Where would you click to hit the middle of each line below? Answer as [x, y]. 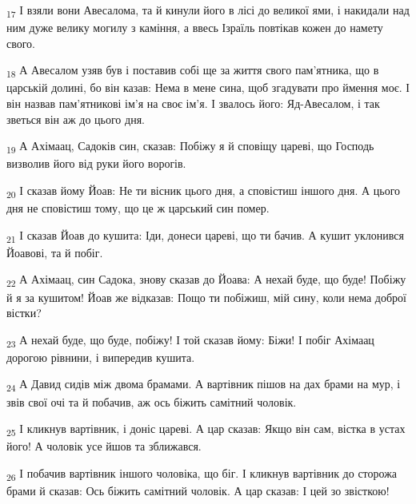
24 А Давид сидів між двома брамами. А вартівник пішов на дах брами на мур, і [204, 385]
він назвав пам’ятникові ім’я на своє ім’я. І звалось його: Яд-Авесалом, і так [193, 103]
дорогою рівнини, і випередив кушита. [101, 357]
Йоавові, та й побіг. [55, 252]
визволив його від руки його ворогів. [96, 163]
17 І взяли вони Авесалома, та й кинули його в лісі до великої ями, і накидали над [208, 11]
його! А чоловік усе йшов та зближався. [104, 446]
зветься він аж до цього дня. [76, 119]
